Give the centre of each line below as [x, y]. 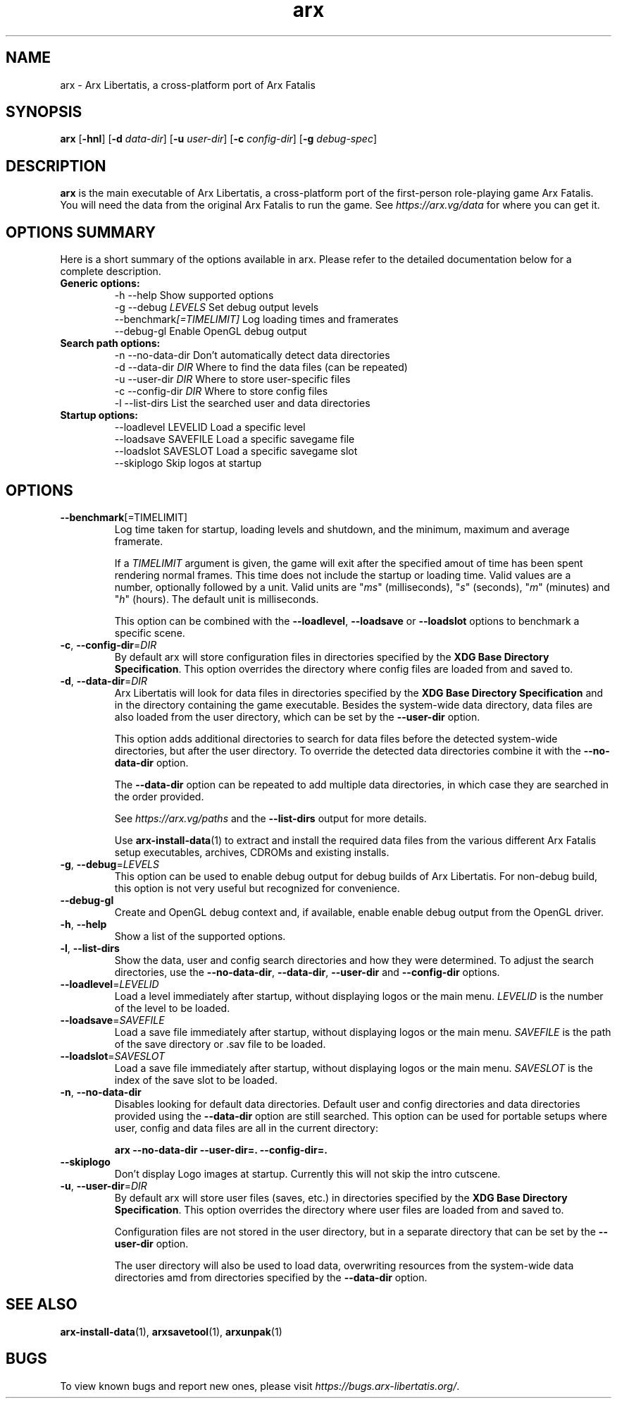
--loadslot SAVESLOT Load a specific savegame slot [236, 451]
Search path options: [110, 343]
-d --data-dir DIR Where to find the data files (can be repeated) [261, 367]
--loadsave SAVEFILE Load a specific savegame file [235, 439]
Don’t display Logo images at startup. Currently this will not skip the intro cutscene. [307, 1173]
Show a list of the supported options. [200, 936]
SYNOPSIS [44, 112]
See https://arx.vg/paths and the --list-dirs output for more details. [270, 818]
